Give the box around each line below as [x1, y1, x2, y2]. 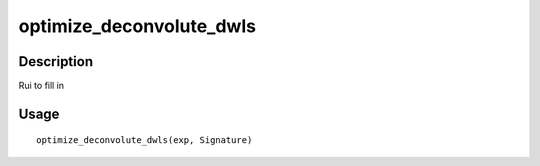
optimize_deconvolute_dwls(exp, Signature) [36, 135, 253, 146]
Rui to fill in [18, 80, 65, 92]
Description [18, 53, 94, 70]
